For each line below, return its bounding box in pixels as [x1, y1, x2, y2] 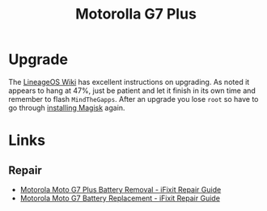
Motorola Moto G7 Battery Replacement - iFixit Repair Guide [19, 193, 221, 203]
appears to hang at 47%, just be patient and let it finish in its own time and [8, 86, 256, 95]
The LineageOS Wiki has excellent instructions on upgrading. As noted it [8, 77, 250, 87]
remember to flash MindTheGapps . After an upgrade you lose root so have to [8, 94, 259, 103]
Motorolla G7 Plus [75, 5, 197, 23]
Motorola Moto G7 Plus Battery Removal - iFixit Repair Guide [19, 184, 222, 194]
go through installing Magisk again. [8, 103, 125, 112]
